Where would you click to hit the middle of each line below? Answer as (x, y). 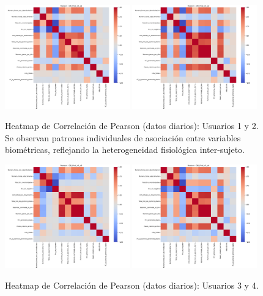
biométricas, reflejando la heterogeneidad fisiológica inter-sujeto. (125, 150)
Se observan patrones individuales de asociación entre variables (123, 137)
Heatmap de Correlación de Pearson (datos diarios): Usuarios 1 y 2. (132, 126)
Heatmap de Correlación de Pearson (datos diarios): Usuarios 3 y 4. (132, 285)
